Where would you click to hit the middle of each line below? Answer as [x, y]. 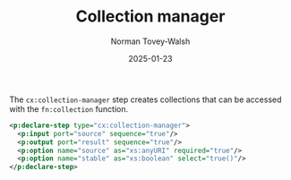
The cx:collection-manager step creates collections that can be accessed [145, 99]
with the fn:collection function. [69, 108]
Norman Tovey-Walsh [150, 41]
